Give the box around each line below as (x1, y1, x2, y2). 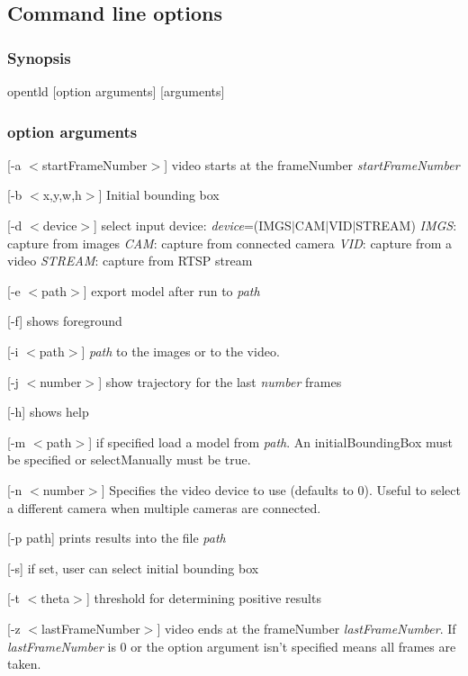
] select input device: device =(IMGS (94, 216, 292, 234)
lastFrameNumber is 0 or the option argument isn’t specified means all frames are (7, 636, 456, 655)
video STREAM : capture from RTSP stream (7, 251, 253, 270)
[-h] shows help (7, 402, 89, 421)
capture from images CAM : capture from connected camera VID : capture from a (7, 233, 453, 252)
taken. (7, 654, 41, 673)
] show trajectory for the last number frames (98, 372, 342, 391)
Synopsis (7, 46, 71, 68)
